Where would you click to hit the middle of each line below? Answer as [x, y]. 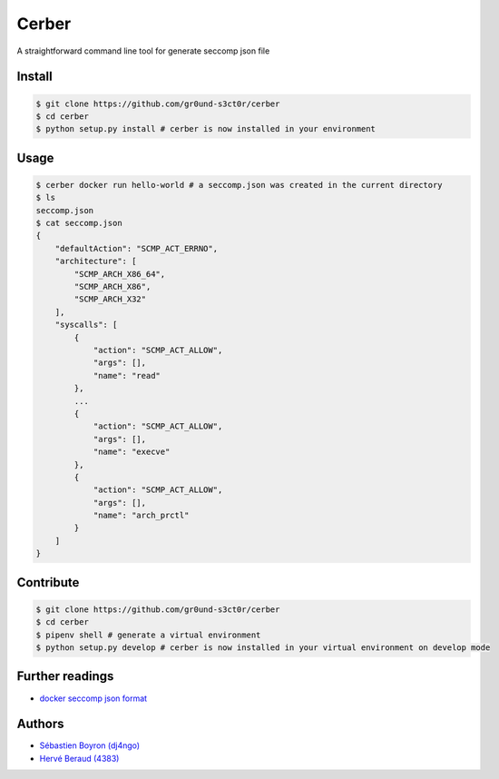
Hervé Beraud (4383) [79, 758]
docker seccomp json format [93, 698]
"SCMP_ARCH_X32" [110, 299]
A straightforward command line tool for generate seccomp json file [143, 51]
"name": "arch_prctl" [141, 516]
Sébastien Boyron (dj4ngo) [90, 745]
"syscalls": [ [86, 325]
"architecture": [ [96, 261]
